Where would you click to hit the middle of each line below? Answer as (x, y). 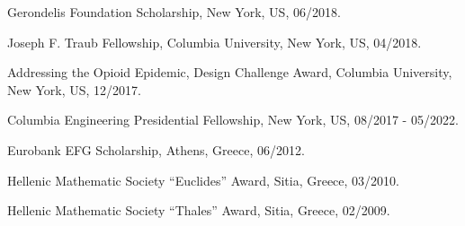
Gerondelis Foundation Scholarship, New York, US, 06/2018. (174, 12)
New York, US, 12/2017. (74, 89)
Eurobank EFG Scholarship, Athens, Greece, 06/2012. (156, 149)
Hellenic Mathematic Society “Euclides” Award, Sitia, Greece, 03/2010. (203, 180)
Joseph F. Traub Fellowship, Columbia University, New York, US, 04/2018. (215, 42)
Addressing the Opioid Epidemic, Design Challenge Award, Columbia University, (230, 72)
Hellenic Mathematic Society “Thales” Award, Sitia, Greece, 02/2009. (199, 210)
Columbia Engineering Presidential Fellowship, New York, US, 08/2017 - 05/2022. (233, 120)
